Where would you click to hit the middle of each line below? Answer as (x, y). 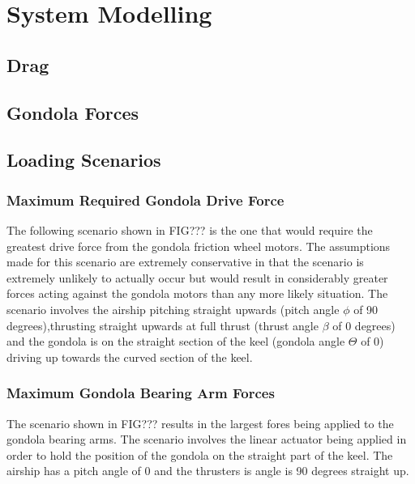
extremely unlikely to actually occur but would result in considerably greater (197, 277)
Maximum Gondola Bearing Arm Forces (141, 393)
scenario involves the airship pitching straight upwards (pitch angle (173, 309)
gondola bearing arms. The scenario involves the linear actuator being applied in (207, 439)
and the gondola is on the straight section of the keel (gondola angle (176, 341)
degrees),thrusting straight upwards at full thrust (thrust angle (163, 325)
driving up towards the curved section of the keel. (130, 357)
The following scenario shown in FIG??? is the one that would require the (190, 229)
